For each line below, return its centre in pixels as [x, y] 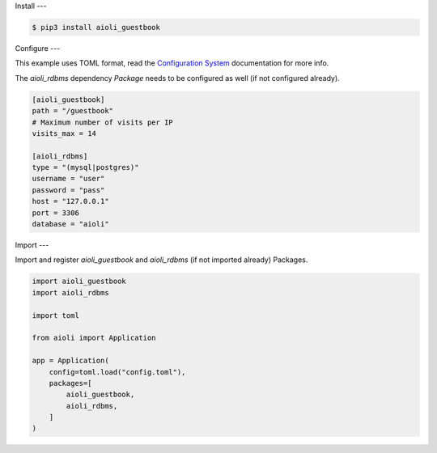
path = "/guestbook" [72, 111]
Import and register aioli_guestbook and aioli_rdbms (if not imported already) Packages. [161, 260]
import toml [56, 315]
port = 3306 [56, 213]
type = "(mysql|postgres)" [85, 167]
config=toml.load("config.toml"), [117, 372]
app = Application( [70, 361]
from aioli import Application [94, 338]
